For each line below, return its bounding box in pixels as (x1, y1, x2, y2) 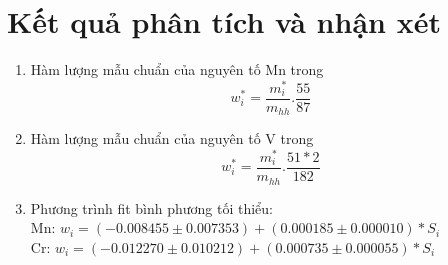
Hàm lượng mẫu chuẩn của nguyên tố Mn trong (30, 59, 324, 80)
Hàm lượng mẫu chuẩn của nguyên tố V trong (30, 128, 314, 149)
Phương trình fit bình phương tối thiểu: (30, 197, 274, 218)
